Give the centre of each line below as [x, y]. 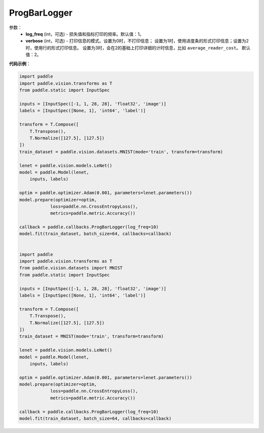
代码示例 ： [20, 64]
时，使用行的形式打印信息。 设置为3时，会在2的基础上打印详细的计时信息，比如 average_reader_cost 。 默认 [138, 48]
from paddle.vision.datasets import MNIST [71, 268]
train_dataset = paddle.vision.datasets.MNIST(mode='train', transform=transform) [121, 152]
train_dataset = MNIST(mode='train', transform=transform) [91, 336]
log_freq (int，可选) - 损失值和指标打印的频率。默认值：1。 [85, 34]
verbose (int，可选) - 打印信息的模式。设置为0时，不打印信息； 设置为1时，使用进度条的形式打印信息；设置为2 [137, 41]
